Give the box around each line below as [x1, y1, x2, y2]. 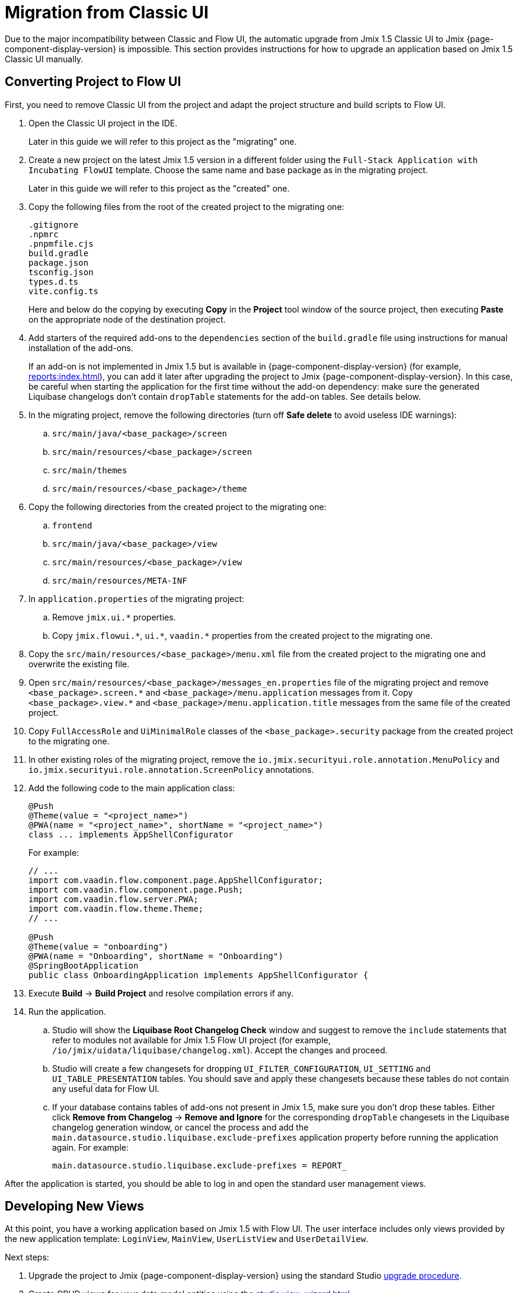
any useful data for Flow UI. [52, 1083, 160, 1094]
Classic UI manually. [5, 53, 84, 64]
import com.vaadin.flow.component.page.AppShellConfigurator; [28, 875, 324, 885]
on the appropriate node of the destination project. [28, 314, 226, 324]
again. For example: [52, 1142, 129, 1152]
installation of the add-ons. [28, 342, 133, 353]
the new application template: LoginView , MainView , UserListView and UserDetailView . [5, 1234, 369, 1244]
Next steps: [5, 1252, 49, 1263]
